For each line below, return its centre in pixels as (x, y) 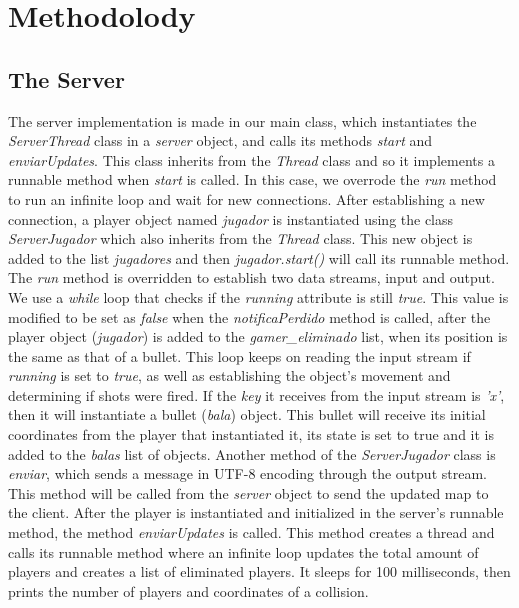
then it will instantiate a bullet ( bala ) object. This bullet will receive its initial (247, 414)
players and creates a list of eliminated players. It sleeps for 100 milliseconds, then (259, 571)
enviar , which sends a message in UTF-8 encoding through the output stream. (247, 473)
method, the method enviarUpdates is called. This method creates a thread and (251, 532)
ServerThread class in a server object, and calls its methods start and (220, 140)
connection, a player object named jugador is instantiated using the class (231, 218)
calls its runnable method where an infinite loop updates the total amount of (243, 551)
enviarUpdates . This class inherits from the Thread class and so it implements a (251, 159)
